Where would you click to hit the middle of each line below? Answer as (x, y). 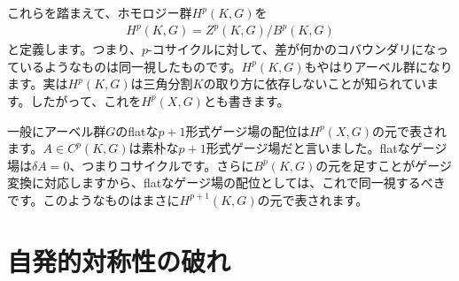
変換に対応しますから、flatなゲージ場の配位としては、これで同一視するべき (226, 182)
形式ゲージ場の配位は (248, 130)
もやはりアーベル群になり (378, 66)
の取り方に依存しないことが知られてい (315, 84)
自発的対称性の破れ (119, 260)
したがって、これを (86, 100)
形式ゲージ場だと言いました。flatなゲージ (327, 148)
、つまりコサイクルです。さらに (162, 165)
